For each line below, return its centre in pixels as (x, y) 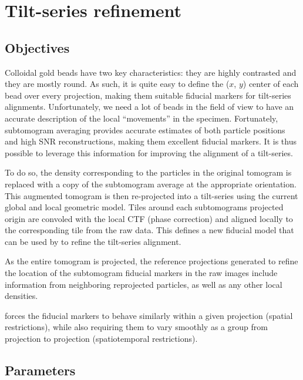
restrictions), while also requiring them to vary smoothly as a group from (136, 327)
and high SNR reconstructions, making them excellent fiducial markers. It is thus (151, 141)
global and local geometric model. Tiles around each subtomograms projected (144, 207)
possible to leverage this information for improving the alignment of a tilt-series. (149, 152)
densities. (21, 296)
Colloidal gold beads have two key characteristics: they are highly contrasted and (151, 72)
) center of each (271, 84)
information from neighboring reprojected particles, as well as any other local (144, 284)
